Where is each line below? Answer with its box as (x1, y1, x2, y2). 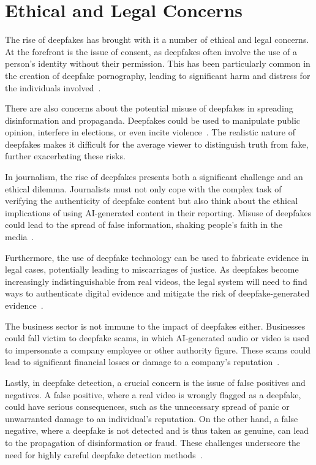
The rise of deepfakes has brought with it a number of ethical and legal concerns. (5, 33, 309, 46)
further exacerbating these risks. (5, 149, 126, 162)
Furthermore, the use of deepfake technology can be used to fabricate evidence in (5, 251, 309, 263)
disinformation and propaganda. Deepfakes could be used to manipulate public (5, 113, 301, 126)
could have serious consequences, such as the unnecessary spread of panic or (5, 400, 290, 413)
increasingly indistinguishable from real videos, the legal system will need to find (5, 274, 307, 287)
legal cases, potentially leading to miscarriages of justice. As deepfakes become (5, 263, 299, 276)
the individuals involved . (5, 81, 101, 94)
